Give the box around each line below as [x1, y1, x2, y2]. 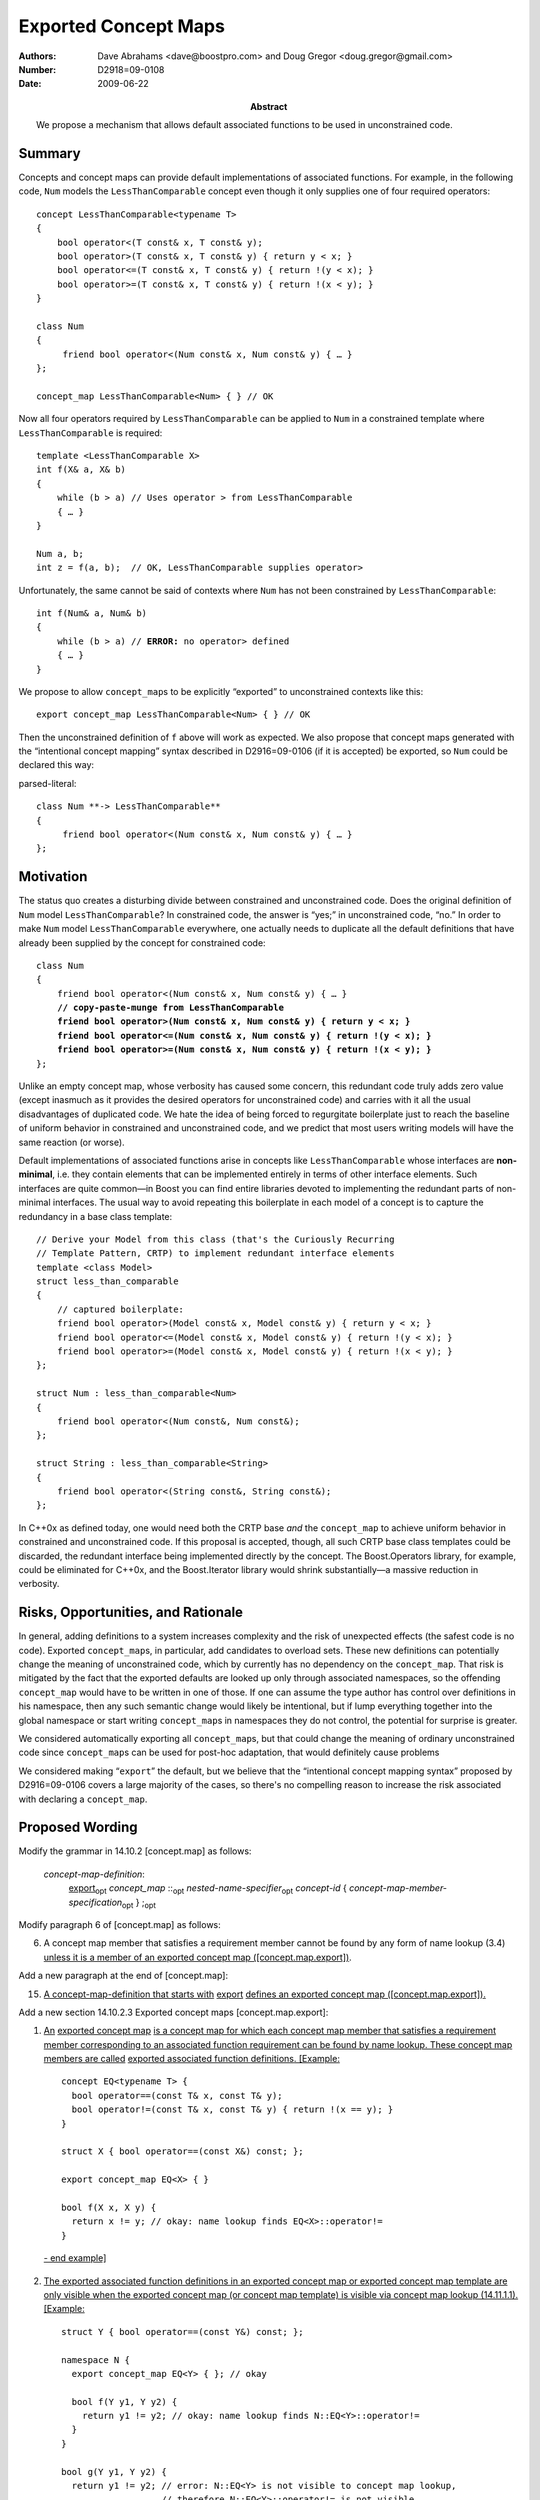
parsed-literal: [18, 777, 77, 789]
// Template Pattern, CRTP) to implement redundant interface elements [36, 1248, 395, 1259]
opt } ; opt [121, 1896, 157, 1910]
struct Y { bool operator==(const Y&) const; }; [61, 2326, 304, 2337]
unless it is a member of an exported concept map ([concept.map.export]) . [43, 1951, 352, 1963]
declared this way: [18, 759, 95, 771]
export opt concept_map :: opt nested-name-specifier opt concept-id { [68, 1882, 347, 1896]
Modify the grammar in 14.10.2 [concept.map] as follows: [18, 1845, 252, 1857]
